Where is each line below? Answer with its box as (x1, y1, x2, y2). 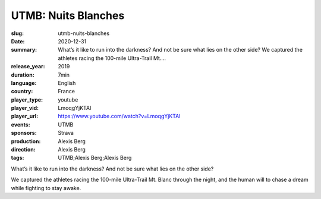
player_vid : (11, 105, 39, 112)
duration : (11, 71, 35, 78)
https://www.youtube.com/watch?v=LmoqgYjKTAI (58, 113, 181, 120)
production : (11, 137, 41, 145)
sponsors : (11, 129, 37, 137)
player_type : (11, 96, 43, 103)
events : (11, 121, 30, 128)
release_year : (11, 63, 46, 70)
